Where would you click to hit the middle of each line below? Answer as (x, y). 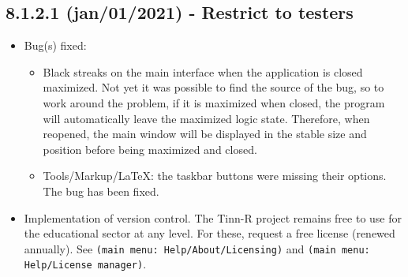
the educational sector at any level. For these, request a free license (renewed (210, 233)
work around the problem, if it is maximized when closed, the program (214, 102)
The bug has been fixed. (101, 191)
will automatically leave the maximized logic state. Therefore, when (206, 118)
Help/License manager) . (85, 264)
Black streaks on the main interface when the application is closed (203, 71)
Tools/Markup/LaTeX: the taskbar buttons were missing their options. (215, 176)
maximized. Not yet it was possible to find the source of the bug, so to (213, 87)
